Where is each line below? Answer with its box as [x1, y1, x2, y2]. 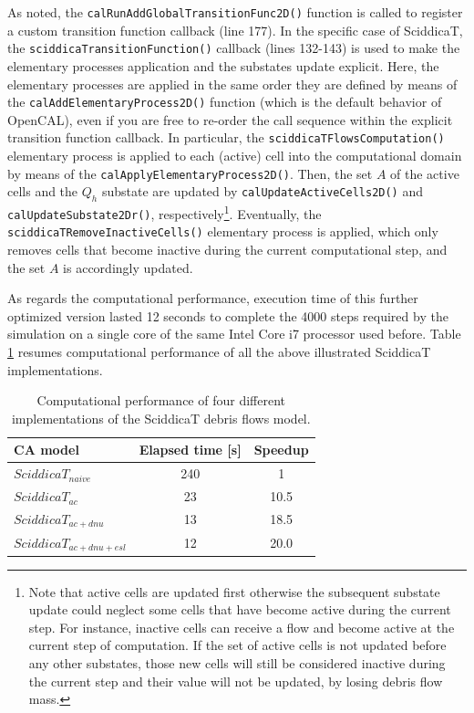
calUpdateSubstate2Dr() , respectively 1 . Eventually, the [7, 202, 322, 223]
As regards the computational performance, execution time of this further [7, 288, 418, 308]
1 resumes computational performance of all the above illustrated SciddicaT [7, 341, 431, 361]
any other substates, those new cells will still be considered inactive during [28, 653, 446, 672]
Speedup [253, 440, 309, 459]
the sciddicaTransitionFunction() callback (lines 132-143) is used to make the [7, 38, 460, 58]
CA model [14, 440, 79, 459]
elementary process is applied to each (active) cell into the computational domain [7, 146, 462, 164]
